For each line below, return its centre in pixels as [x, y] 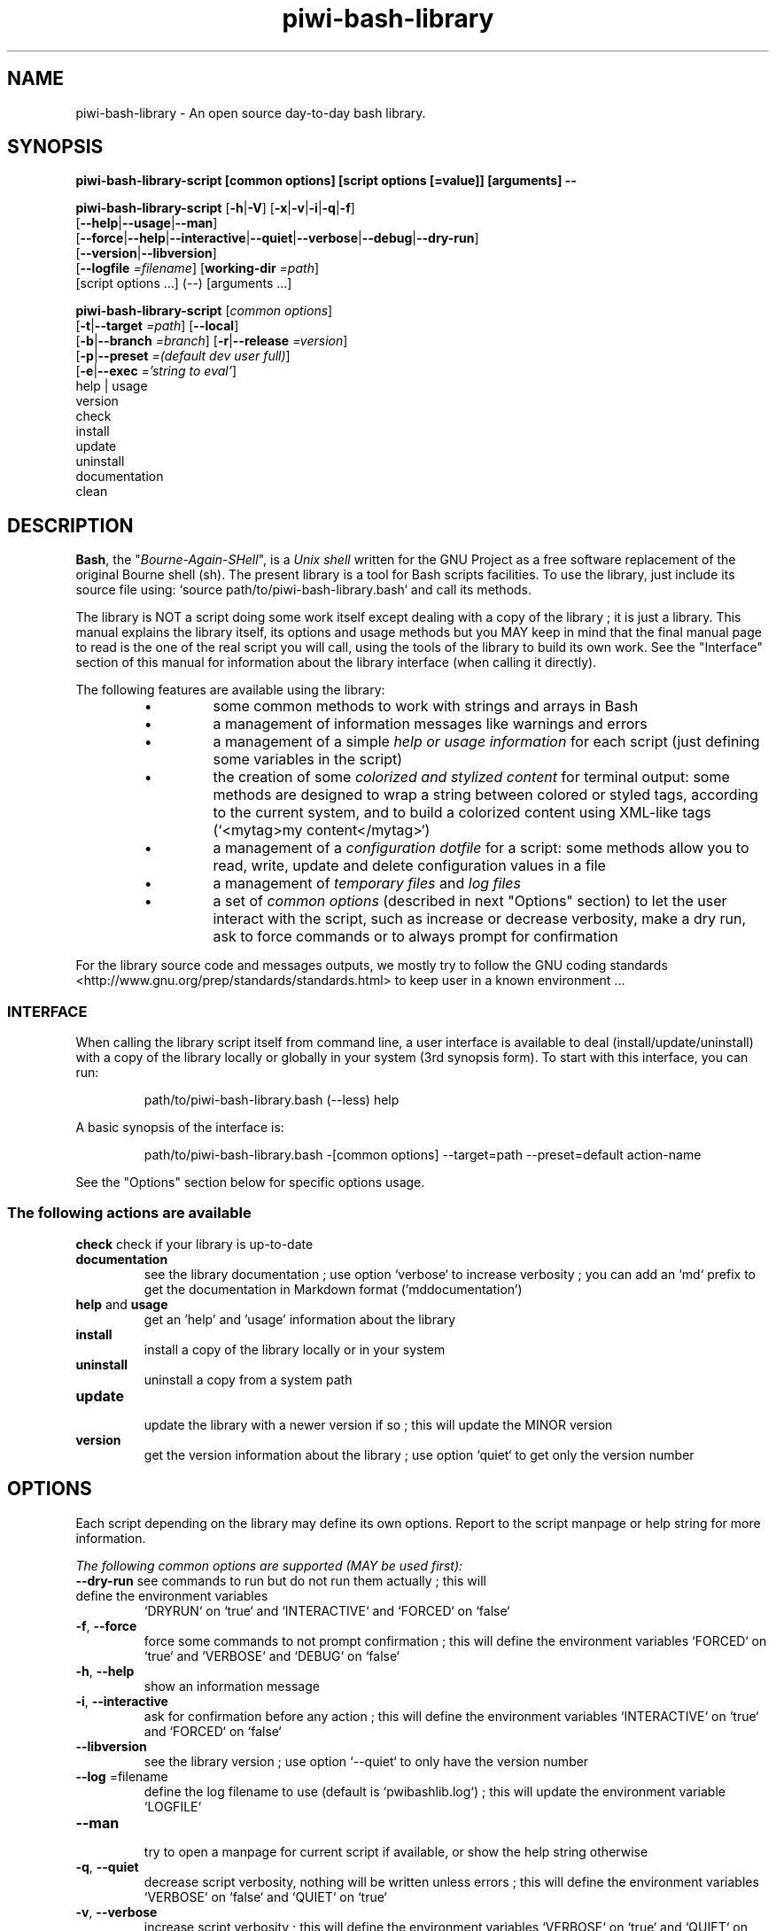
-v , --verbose [116, 1912]
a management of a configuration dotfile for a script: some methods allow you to [481, 848]
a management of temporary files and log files [367, 884]
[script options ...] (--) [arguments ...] [184, 283]
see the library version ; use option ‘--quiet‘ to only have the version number [366, 1761]
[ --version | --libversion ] [146, 253]
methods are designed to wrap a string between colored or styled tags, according [485, 795]
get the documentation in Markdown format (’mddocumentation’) [333, 1289]
